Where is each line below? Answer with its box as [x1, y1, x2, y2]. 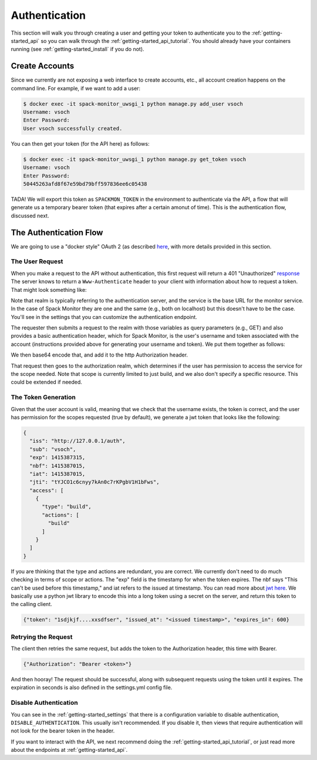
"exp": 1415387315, [29, 454, 86, 461]
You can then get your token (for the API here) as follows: [11, 140, 150, 147]
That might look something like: [11, 286, 87, 293]
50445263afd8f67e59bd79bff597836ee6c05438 [23, 180, 147, 187]
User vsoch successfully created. [23, 125, 123, 132]
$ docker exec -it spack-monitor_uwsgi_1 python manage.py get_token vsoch [23, 156, 247, 163]
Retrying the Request [11, 633, 73, 641]
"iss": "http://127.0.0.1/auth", [29, 438, 126, 445]
